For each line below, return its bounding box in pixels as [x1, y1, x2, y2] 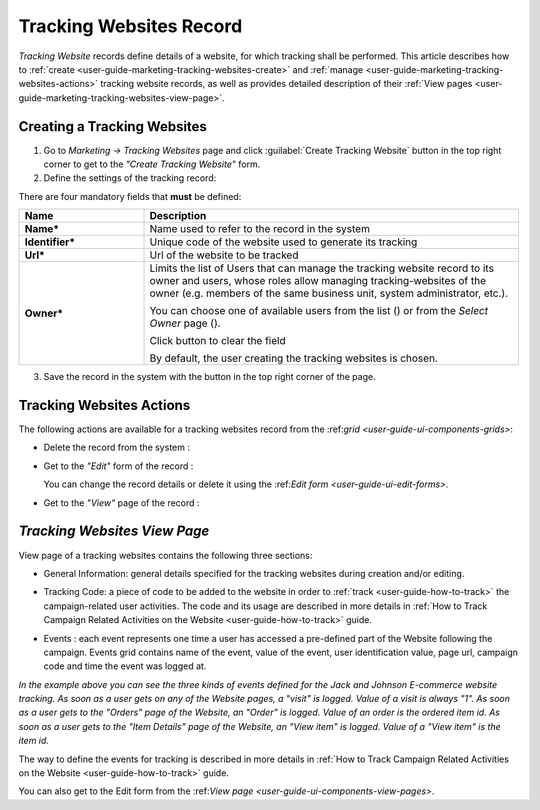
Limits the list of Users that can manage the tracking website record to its [149, 261, 495, 275]
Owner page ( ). [149, 316, 221, 330]
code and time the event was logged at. [43, 660, 207, 672]
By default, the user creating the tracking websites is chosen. [149, 351, 439, 365]
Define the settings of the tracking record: [43, 172, 217, 184]
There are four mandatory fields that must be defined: [18, 190, 242, 202]
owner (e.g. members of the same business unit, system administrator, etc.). [149, 286, 509, 300]
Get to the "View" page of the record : [43, 496, 200, 509]
